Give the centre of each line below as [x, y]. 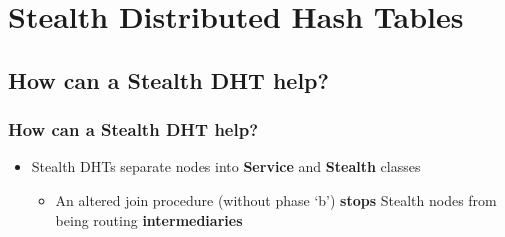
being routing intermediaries [149, 219]
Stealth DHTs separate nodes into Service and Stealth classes [226, 166]
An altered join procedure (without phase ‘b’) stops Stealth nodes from [276, 199]
